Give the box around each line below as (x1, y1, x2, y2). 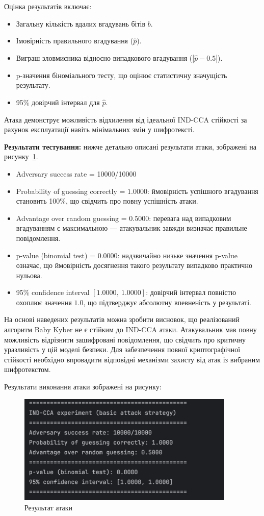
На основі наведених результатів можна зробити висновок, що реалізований (4, 314, 240, 325)
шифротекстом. (4, 364, 51, 375)
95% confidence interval (16, 287, 90, 298)
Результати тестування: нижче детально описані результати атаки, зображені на (4, 141, 256, 152)
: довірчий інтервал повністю (146, 287, 236, 298)
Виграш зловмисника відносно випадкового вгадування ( (16, 52, 193, 63)
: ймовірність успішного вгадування (147, 185, 258, 196)
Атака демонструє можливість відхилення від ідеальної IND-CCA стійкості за (4, 114, 247, 125)
